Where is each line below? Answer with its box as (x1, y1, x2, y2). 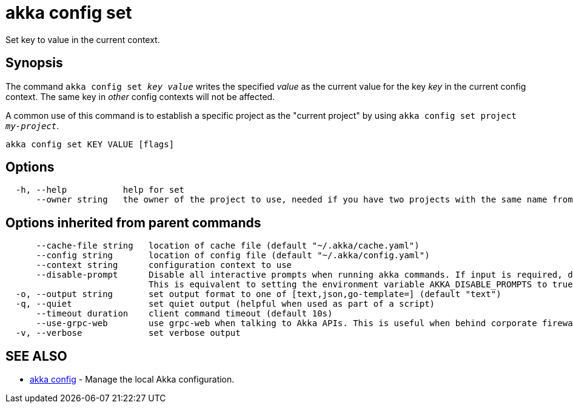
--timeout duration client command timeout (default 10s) (36, 309, 333, 319)
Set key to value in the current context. (5, 34, 160, 45)
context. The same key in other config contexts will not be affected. (5, 91, 275, 102)
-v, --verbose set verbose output (15, 328, 241, 338)
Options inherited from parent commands (5, 215, 261, 230)
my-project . (5, 120, 59, 131)
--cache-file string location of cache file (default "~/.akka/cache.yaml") (36, 241, 420, 251)
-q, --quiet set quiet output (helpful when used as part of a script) (15, 299, 435, 309)
